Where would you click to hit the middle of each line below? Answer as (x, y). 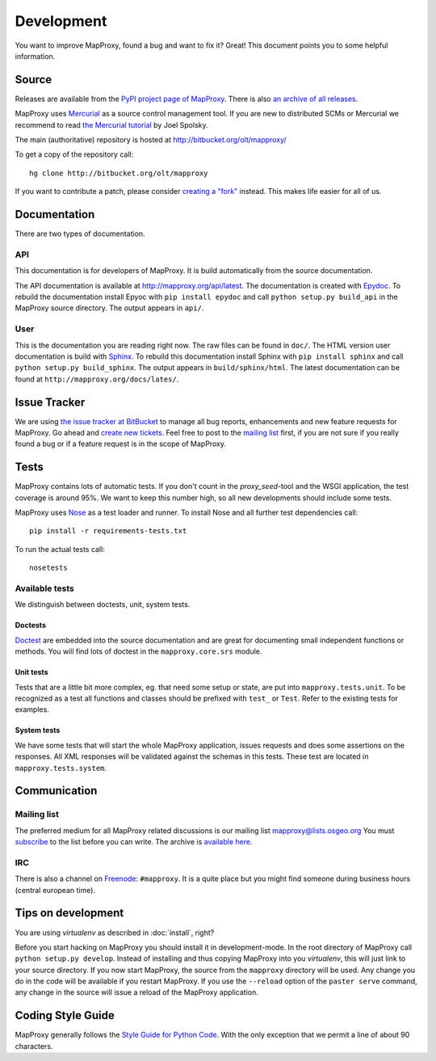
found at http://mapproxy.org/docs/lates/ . (97, 379)
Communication (56, 791)
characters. (34, 1046)
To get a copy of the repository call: (74, 154)
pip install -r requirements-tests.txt (108, 531)
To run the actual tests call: (60, 549)
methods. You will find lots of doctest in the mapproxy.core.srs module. (138, 651)
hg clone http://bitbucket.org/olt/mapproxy (119, 173)
